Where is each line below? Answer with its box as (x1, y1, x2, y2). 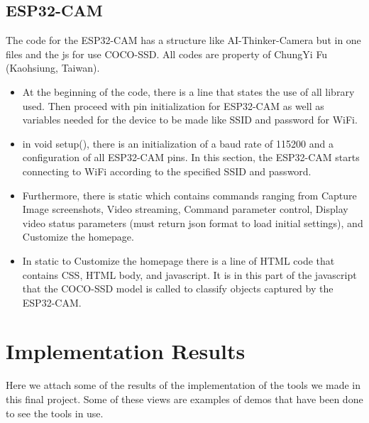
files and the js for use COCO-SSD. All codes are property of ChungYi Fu (6, 46, 328, 61)
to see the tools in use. (6, 405, 104, 420)
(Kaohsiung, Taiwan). (6, 60, 100, 75)
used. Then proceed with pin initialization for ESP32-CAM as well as (22, 98, 324, 113)
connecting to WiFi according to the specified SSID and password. (22, 163, 312, 178)
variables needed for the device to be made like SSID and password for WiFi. (22, 112, 358, 127)
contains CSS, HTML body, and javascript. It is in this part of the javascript (22, 267, 357, 282)
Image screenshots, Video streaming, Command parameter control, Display (22, 202, 348, 216)
